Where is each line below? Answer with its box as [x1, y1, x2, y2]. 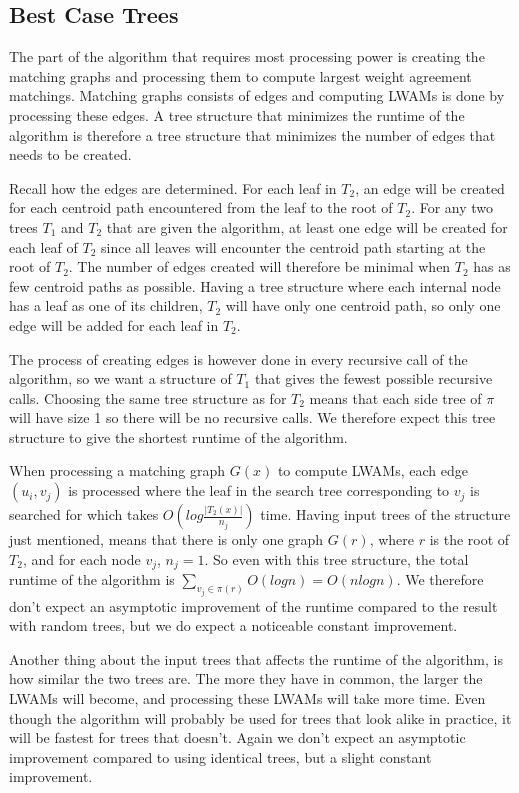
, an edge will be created [355, 177, 505, 198]
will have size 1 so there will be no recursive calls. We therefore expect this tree [9, 407, 496, 428]
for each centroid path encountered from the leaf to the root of [9, 197, 393, 218]
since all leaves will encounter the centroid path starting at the [101, 236, 486, 257]
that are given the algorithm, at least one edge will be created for [106, 216, 508, 237]
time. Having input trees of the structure [260, 504, 511, 525]
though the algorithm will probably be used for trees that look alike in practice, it [9, 707, 512, 728]
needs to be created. [9, 144, 132, 165]
